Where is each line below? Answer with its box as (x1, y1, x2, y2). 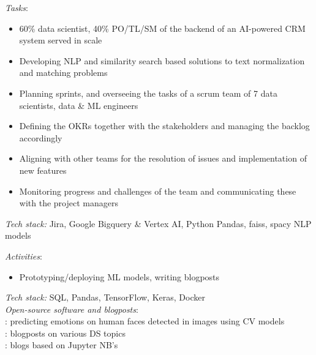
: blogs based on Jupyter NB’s (5, 338, 118, 351)
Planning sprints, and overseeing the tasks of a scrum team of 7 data (19, 86, 277, 99)
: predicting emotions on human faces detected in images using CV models (5, 315, 285, 327)
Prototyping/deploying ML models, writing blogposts (19, 270, 220, 283)
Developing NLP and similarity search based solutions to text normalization (19, 54, 305, 67)
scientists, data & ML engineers (19, 99, 138, 111)
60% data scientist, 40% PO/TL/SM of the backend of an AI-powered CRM (19, 21, 306, 34)
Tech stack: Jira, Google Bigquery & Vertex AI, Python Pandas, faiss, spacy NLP (5, 217, 312, 230)
